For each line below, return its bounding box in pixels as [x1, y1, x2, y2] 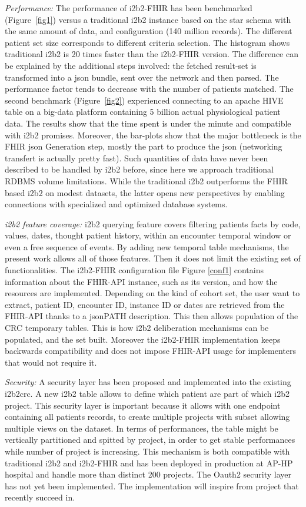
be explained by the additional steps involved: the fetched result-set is [5, 59, 257, 71]
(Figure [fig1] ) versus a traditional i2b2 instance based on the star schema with [5, 13, 291, 25]
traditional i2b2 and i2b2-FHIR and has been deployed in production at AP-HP [5, 456, 293, 469]
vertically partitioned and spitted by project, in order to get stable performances [5, 433, 295, 446]
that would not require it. [5, 356, 97, 368]
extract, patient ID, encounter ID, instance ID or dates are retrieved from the [5, 298, 285, 310]
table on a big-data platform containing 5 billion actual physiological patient [5, 105, 281, 118]
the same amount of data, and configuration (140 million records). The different [5, 25, 292, 37]
